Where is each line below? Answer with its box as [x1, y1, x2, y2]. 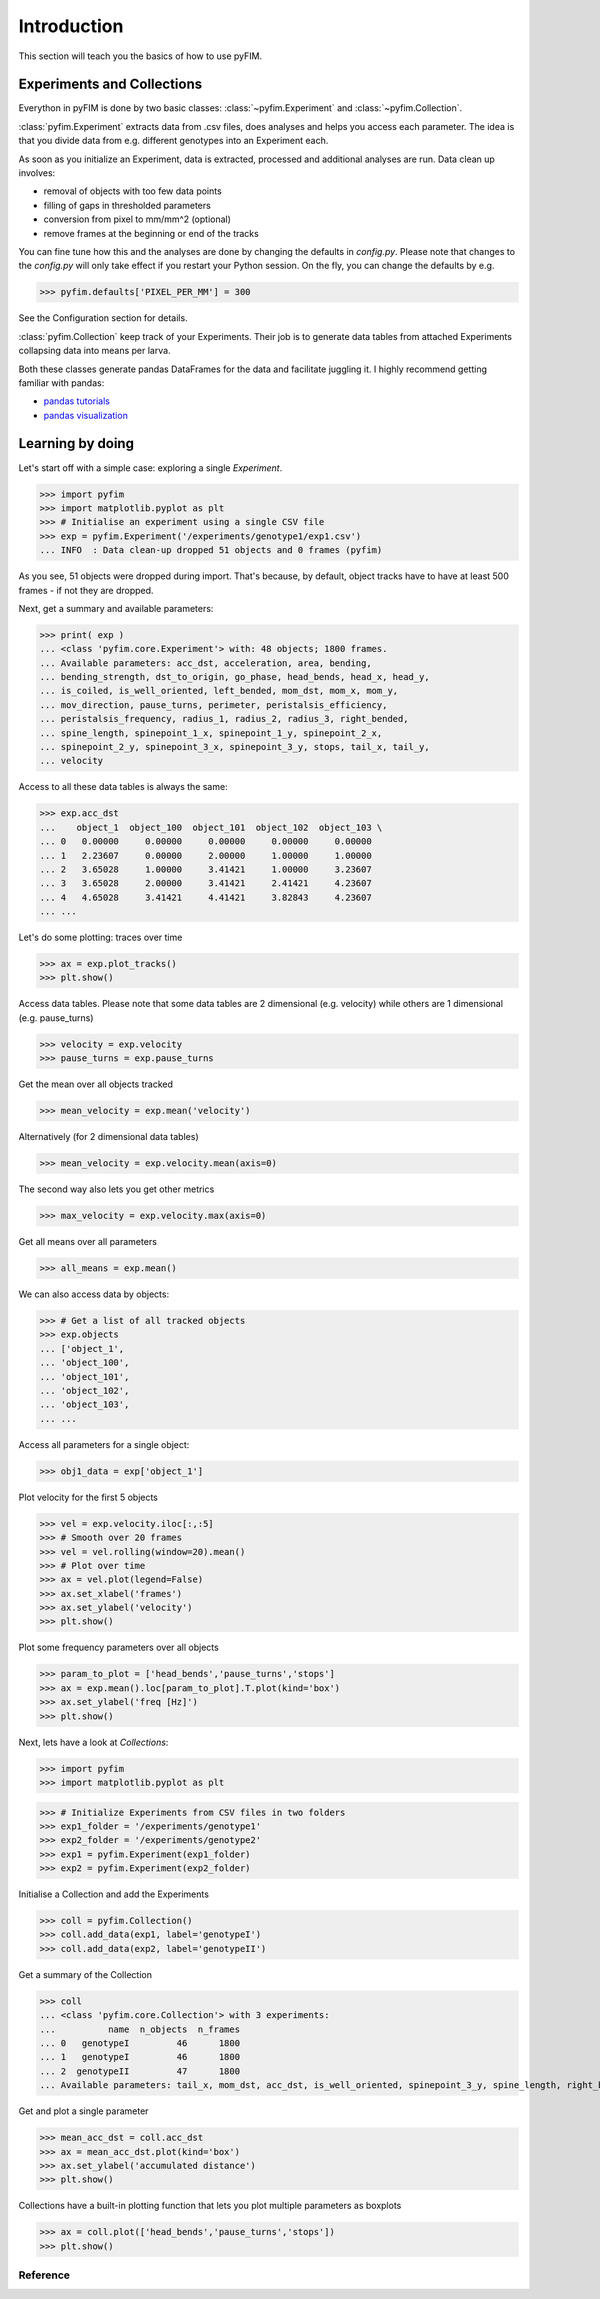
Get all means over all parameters [18, 1236, 157, 1248]
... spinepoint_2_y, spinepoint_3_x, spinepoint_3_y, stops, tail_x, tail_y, [39, 741, 430, 752]
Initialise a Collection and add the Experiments [18, 1888, 210, 1900]
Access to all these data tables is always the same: [18, 781, 229, 793]
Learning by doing [18, 435, 135, 452]
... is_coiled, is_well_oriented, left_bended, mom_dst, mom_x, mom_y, [39, 685, 399, 697]
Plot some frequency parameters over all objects [18, 1641, 219, 1654]
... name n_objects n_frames [39, 2023, 240, 2035]
